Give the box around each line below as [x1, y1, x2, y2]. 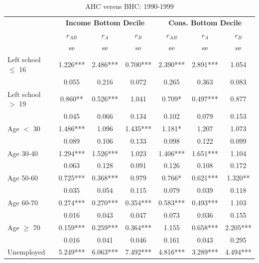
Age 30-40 [7, 148, 38, 158]
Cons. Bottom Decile [168, 17, 242, 27]
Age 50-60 [7, 173, 38, 183]
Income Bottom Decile [65, 17, 145, 27]
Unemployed [7, 247, 45, 257]
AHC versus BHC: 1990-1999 [85, 1, 174, 11]
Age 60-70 [7, 197, 38, 207]
